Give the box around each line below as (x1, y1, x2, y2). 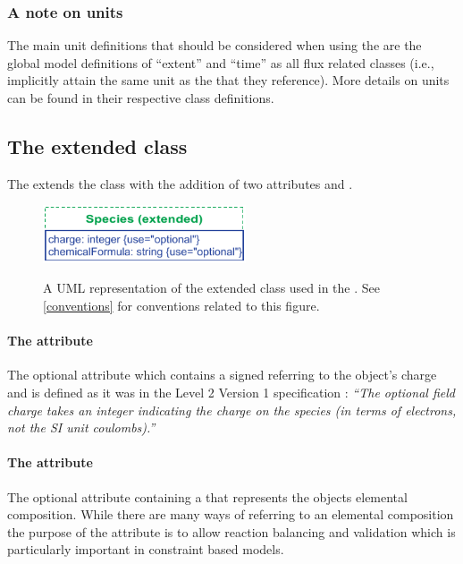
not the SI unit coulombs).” (7, 418, 156, 437)
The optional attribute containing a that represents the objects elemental (7, 487, 408, 506)
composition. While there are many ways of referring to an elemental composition (7, 505, 454, 524)
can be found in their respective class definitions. (7, 89, 274, 107)
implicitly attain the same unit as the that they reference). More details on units (7, 71, 450, 90)
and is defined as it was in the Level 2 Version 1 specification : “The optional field (7, 383, 455, 402)
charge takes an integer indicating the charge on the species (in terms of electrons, (7, 400, 457, 419)
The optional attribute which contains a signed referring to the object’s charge (7, 365, 437, 384)
